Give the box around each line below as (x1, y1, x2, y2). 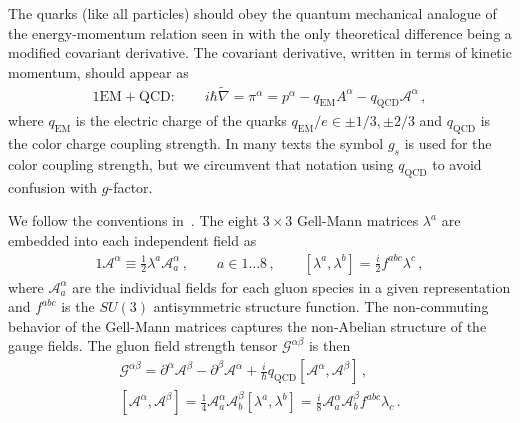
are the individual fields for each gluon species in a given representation (72, 276, 511, 297)
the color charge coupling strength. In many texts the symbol (8, 133, 384, 154)
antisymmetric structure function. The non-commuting (153, 296, 489, 317)
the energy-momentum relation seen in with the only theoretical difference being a (8, 22, 512, 43)
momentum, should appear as (8, 61, 189, 82)
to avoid (432, 154, 482, 175)
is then (308, 335, 351, 356)
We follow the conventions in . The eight (8, 210, 259, 231)
